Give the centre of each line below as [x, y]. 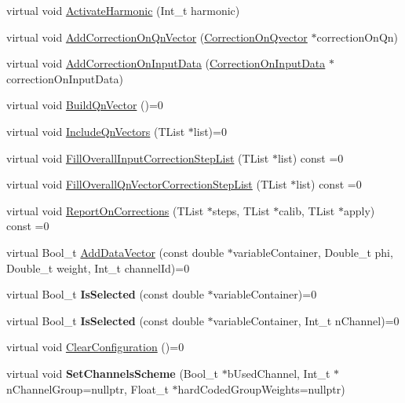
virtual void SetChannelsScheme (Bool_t [113, 373]
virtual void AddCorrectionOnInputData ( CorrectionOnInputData [166, 63]
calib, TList [307, 210]
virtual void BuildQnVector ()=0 [85, 105]
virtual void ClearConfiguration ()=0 [95, 347]
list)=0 [210, 131]
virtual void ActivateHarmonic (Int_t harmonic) [123, 10]
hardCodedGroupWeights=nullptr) [261, 388]
